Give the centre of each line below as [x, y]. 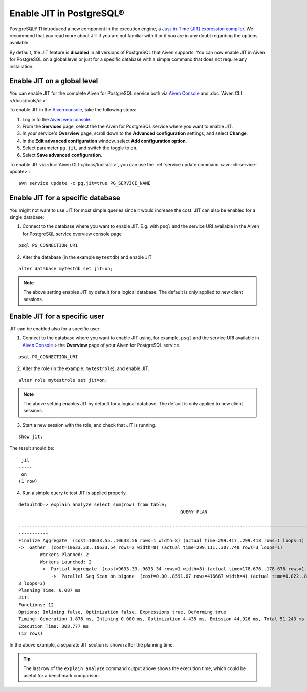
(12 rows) [31, 633]
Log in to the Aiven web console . [57, 119]
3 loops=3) [32, 583]
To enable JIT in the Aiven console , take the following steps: [73, 110]
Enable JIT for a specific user [57, 316]
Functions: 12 [36, 605]
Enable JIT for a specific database [65, 198]
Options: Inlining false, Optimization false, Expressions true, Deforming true [123, 612]
